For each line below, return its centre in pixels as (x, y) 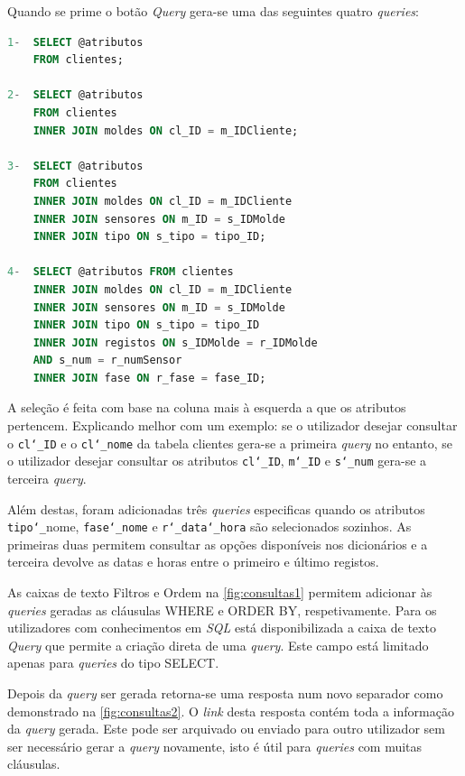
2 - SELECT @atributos (75, 95)
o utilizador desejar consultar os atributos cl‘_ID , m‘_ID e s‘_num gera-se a (217, 461)
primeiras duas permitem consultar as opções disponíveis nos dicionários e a (218, 544)
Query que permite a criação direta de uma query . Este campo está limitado (218, 645)
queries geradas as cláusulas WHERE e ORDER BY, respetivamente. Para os (222, 610)
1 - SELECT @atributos (75, 42)
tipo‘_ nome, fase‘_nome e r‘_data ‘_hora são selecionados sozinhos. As (209, 527)
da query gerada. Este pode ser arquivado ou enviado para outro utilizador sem (226, 729)
